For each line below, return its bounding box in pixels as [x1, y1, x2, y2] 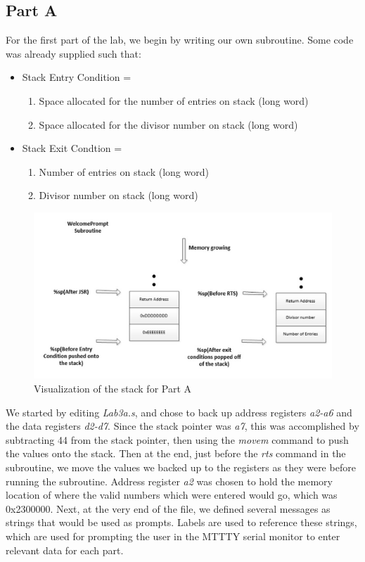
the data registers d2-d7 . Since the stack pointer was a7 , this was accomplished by [6, 419, 359, 433]
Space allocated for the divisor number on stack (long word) [39, 117, 298, 132]
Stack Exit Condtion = [22, 141, 122, 155]
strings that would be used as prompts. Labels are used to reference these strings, [6, 515, 357, 530]
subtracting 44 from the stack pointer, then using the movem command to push [6, 432, 349, 447]
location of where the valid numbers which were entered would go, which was [6, 487, 338, 502]
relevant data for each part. [6, 542, 124, 557]
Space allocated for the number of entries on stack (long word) [39, 93, 309, 108]
